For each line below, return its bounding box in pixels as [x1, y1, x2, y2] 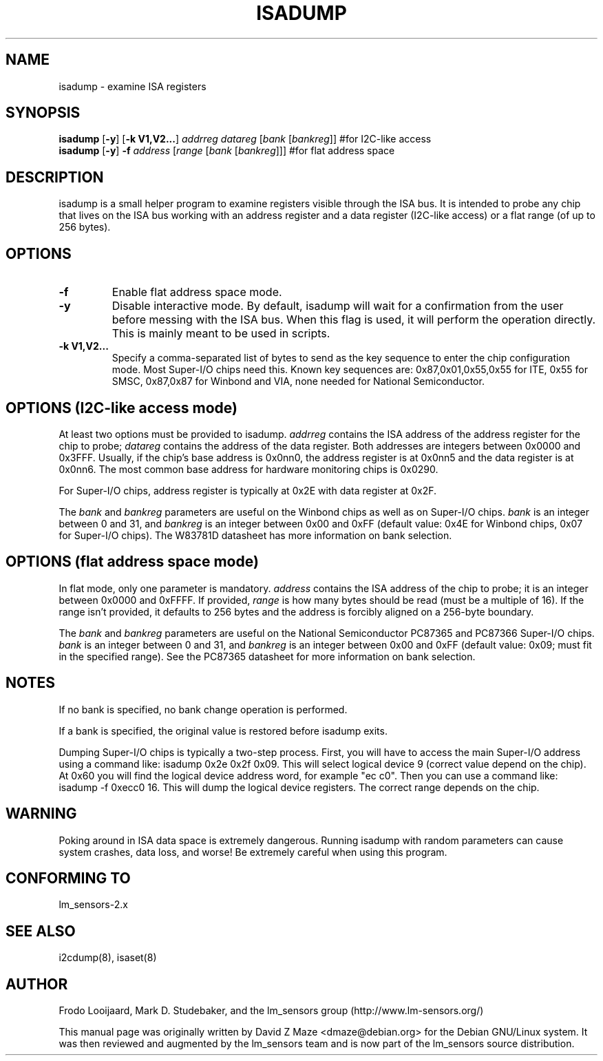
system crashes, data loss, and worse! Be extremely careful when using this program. [59, 845, 447, 858]
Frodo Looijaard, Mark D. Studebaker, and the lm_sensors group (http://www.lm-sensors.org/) [59, 1005, 484, 1017]
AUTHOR [6, 975, 68, 993]
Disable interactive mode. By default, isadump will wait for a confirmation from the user [112, 299, 564, 313]
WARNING [6, 805, 77, 823]
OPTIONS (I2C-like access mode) [6, 399, 237, 417]
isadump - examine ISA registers [59, 80, 207, 92]
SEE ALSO [6, 922, 76, 940]
